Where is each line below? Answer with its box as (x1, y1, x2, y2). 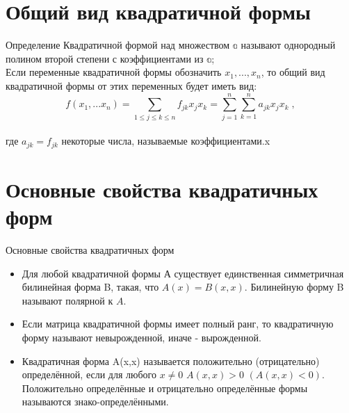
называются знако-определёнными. (22, 394, 169, 409)
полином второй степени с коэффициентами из (6, 51, 204, 65)
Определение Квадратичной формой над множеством (6, 38, 230, 52)
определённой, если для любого (22, 367, 156, 382)
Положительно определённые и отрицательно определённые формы (22, 380, 308, 395)
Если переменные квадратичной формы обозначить (6, 65, 222, 79)
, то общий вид (261, 65, 325, 79)
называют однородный (241, 38, 336, 52)
